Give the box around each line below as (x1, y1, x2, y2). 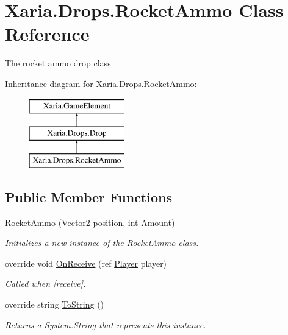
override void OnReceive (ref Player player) (5, 256, 167, 269)
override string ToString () (5, 298, 104, 311)
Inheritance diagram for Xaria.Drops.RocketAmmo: (5, 77, 197, 90)
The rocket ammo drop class (5, 57, 111, 69)
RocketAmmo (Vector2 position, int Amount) (5, 216, 175, 228)
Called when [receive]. (5, 277, 86, 290)
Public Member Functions (5, 187, 172, 206)
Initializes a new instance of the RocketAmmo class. (5, 236, 199, 249)
